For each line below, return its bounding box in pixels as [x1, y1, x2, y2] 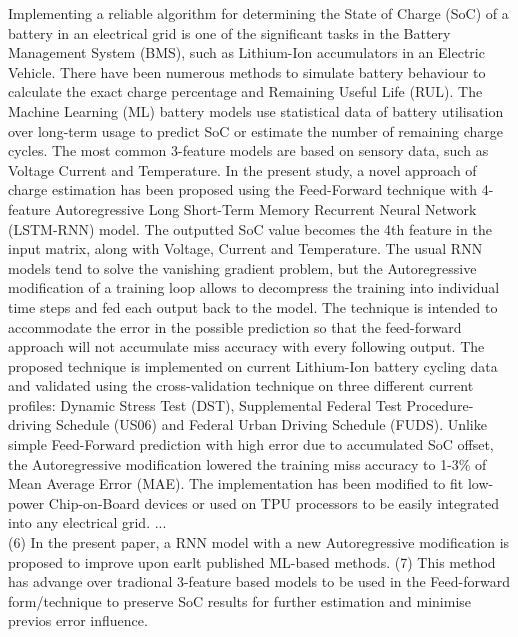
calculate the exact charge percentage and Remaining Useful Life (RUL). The [8, 81, 483, 102]
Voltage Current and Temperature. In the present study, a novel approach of [8, 159, 477, 180]
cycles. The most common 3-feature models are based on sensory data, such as [8, 140, 489, 161]
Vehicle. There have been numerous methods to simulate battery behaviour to [8, 61, 486, 82]
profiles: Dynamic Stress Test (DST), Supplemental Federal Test [8, 394, 402, 415]
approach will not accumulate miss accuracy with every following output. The [8, 336, 485, 357]
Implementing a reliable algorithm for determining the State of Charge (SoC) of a [8, 3, 509, 23]
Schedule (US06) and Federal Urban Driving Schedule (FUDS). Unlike [55, 414, 487, 435]
